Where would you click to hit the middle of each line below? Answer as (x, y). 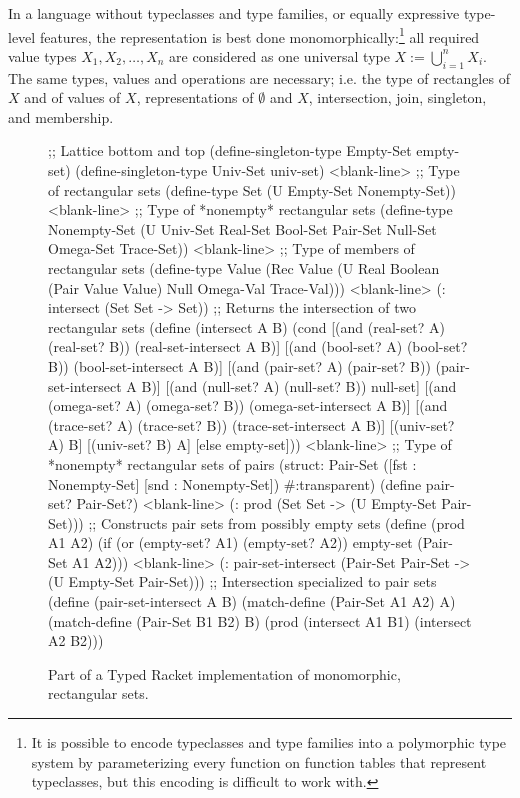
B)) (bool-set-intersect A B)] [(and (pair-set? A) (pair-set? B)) (239, 365)
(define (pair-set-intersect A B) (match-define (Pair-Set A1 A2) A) (252, 601)
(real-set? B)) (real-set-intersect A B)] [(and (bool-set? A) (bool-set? (258, 346)
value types (42, 55)
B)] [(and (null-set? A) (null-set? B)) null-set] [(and (299, 385)
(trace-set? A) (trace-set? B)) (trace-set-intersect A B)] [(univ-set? (251, 424)
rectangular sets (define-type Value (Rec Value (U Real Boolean (244, 267)
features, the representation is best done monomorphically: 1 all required (259, 35)
